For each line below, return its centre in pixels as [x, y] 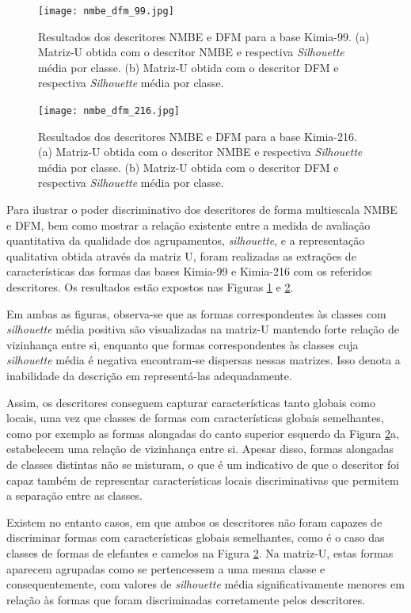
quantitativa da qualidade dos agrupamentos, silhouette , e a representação [186, 240]
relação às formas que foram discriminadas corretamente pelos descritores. [186, 599]
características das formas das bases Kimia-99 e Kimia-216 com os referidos [189, 271]
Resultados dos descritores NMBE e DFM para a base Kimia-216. [198, 136]
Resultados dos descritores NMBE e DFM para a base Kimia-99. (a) [204, 36]
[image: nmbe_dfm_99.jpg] [106, 11]
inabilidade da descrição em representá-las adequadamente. [149, 375]
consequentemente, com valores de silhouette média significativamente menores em [205, 584]
